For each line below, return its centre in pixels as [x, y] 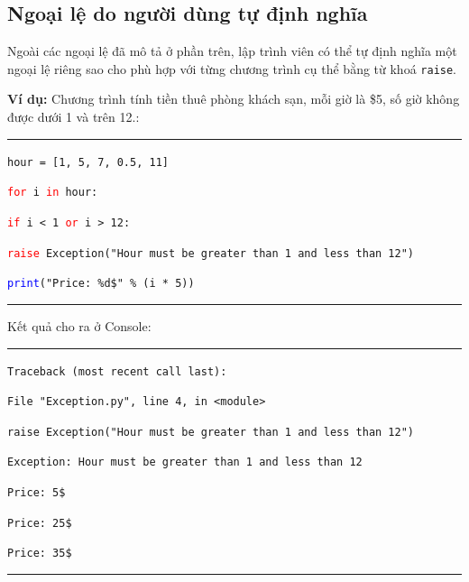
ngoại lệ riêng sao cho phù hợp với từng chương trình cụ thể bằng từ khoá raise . [232, 68]
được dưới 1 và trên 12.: [74, 117]
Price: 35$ [40, 554]
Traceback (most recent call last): [117, 371]
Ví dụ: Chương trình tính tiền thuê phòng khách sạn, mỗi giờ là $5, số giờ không [234, 99]
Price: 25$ [40, 523]
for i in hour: [53, 193]
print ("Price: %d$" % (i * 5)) [101, 284]
